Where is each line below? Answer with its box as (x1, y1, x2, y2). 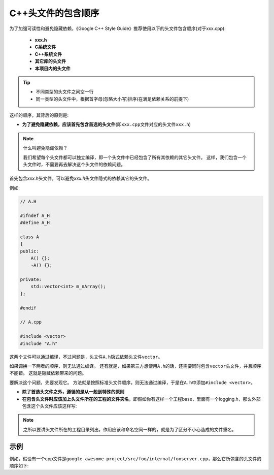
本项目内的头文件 (35, 65, 71, 71)
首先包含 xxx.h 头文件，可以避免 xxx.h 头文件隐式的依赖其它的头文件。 (9, 175, 152, 181)
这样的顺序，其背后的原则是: (9, 112, 69, 118)
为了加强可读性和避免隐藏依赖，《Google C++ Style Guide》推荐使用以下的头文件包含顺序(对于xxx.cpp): (9, 25, 226, 31)
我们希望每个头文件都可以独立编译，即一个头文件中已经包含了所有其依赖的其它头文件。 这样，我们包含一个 (23, 154, 247, 160)
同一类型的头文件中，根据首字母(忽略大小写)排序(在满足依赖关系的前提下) (36, 96, 189, 102)
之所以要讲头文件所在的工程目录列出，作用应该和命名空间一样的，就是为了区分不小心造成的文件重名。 (23, 426, 236, 432)
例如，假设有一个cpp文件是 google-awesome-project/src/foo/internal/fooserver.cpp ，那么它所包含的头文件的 (9, 455, 261, 462)
